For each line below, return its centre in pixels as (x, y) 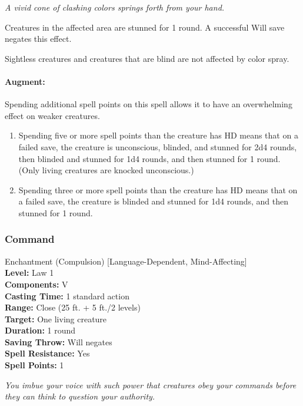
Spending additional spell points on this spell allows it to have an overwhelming (149, 104)
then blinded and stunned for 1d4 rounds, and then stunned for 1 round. (149, 158)
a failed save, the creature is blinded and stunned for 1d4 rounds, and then (154, 201)
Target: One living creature (56, 318)
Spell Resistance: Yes (47, 353)
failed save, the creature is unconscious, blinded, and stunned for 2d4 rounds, (158, 146)
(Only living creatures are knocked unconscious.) (106, 170)
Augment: (25, 81)
